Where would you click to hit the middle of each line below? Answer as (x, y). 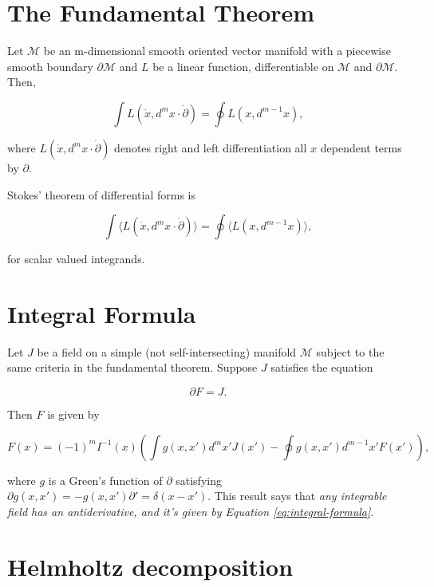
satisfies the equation (322, 367)
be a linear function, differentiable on (243, 66)
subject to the (350, 351)
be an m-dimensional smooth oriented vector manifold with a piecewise (217, 51)
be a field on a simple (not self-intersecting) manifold (167, 351)
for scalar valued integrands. (76, 259)
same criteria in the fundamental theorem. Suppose (132, 367)
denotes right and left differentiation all (211, 147)
